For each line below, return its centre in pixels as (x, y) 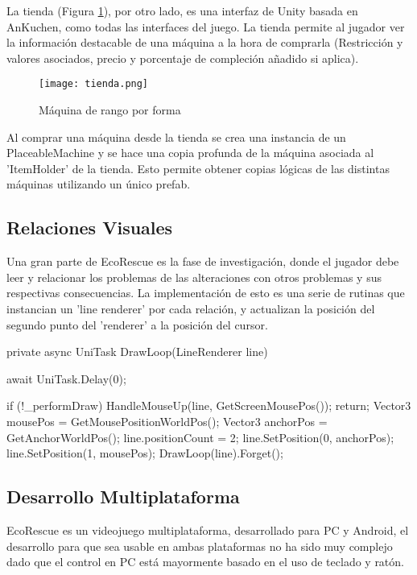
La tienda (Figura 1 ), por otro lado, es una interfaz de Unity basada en (182, 10)
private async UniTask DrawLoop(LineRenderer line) (137, 352)
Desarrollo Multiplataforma (123, 496)
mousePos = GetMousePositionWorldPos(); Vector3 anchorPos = (167, 421)
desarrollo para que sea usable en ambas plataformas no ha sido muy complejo (200, 546)
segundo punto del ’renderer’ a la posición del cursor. (137, 324)
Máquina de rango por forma (110, 110)
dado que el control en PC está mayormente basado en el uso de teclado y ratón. (205, 562)
